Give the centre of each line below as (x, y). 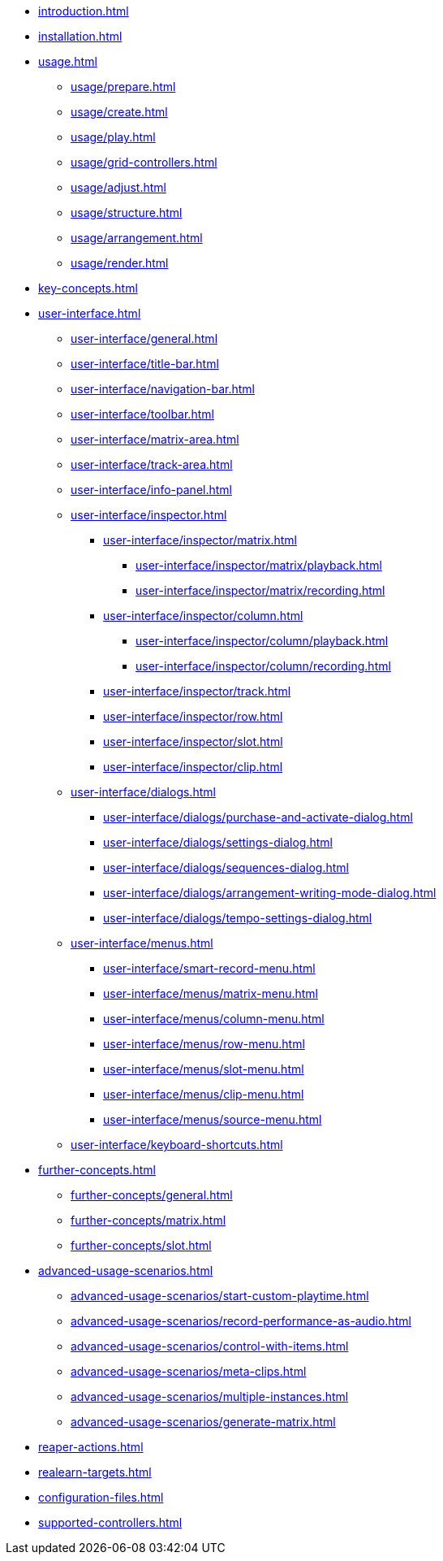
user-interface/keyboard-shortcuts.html (177, 1145)
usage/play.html (113, 137)
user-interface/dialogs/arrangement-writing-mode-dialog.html (270, 893)
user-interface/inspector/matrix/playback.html (259, 565)
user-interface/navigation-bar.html (163, 389)
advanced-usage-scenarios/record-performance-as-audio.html (241, 1321)
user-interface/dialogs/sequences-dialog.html (226, 867)
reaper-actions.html (91, 1447)
